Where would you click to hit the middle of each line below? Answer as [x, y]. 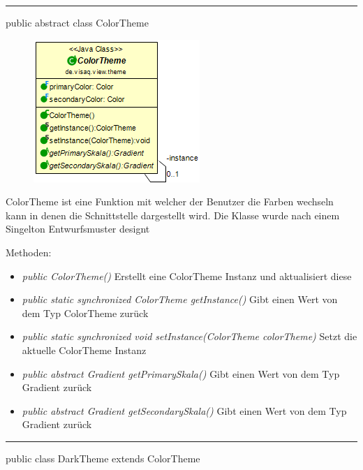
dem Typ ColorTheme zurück [85, 313]
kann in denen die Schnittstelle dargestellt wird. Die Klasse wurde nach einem [173, 215]
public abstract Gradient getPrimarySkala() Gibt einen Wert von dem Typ [181, 373]
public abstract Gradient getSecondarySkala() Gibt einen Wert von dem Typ [184, 410]
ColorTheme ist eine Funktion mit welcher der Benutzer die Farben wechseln [170, 201]
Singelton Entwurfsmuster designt [78, 229]
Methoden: [29, 252]
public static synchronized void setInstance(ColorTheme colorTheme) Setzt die [190, 336]
